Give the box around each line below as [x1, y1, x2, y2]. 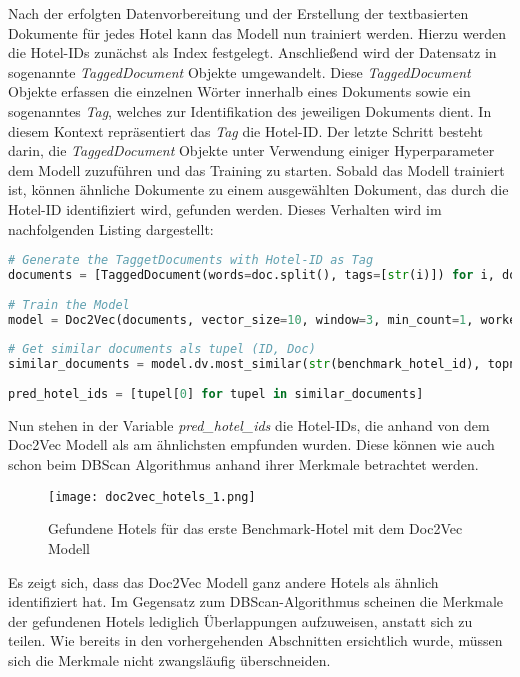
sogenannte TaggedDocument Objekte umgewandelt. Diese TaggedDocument [8, 61, 471, 82]
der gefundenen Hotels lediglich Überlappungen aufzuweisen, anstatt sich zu [8, 610, 473, 631]
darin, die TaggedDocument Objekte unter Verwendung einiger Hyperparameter [8, 140, 495, 161]
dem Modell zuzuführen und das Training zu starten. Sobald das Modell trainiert [8, 159, 505, 180]
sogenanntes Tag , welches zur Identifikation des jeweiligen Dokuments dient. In [8, 100, 492, 121]
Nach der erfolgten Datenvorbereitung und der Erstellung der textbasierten [8, 3, 469, 23]
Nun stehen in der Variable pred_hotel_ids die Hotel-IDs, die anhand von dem [8, 414, 490, 435]
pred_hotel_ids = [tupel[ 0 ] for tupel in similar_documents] [8, 387, 424, 401]
